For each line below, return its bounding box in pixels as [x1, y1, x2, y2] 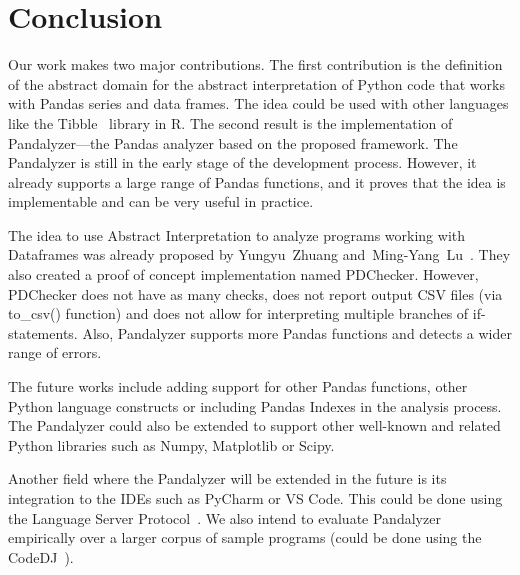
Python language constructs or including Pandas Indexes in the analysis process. [8, 395, 502, 416]
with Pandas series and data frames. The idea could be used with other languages [8, 93, 509, 114]
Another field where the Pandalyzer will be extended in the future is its [8, 468, 447, 489]
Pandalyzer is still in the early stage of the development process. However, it [8, 152, 477, 173]
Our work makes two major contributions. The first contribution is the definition [8, 54, 503, 75]
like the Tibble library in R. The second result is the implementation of [8, 112, 453, 133]
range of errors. [8, 342, 102, 363]
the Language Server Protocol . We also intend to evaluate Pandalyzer [8, 507, 441, 528]
